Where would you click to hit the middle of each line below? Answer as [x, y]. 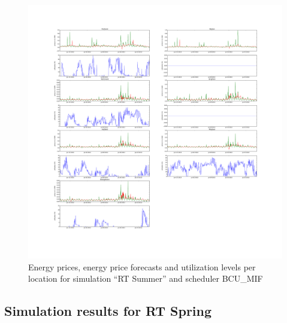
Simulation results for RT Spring [108, 311]
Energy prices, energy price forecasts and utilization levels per [142, 266]
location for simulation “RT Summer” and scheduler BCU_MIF [146, 278]
